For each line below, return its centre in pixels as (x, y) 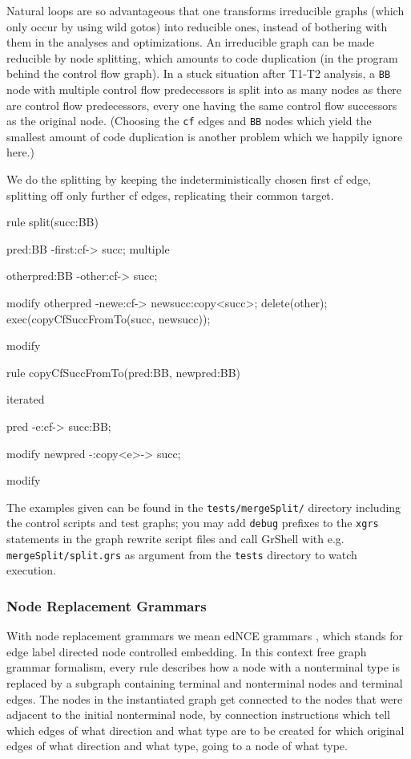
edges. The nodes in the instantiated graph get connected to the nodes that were (205, 698)
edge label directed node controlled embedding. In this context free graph (187, 651)
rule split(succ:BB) (52, 222)
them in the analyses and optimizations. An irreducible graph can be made (190, 42)
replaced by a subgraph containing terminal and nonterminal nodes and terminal (205, 682)
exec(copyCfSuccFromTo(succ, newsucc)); (109, 318)
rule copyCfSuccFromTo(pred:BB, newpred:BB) (124, 372)
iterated (26, 399)
